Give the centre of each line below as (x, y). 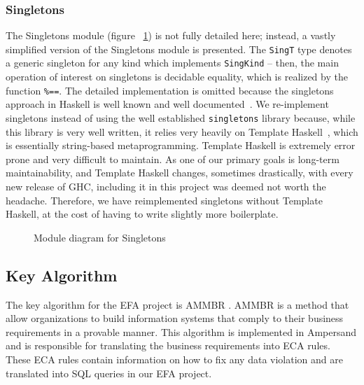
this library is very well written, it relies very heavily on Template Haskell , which (182, 131)
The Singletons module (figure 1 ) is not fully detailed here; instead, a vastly (171, 35)
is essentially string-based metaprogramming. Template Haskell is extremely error (181, 145)
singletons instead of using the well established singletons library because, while (181, 117)
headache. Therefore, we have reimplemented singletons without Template (164, 200)
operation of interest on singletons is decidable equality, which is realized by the (177, 77)
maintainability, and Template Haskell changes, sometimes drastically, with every (180, 173)
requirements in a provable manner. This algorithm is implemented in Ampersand (181, 331)
